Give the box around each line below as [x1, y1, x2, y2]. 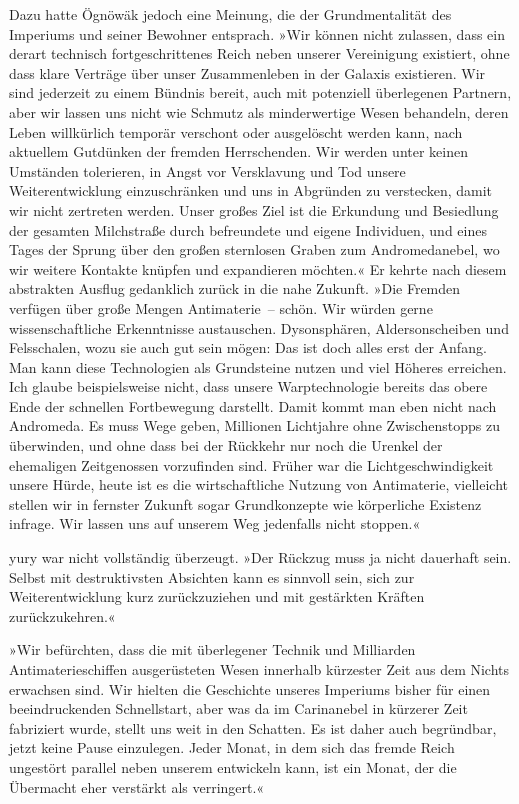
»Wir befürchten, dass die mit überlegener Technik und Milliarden [9, 639, 416, 660]
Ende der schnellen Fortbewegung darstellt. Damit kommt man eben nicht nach [9, 395, 497, 416]
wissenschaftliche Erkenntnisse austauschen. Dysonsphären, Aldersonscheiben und [9, 317, 509, 338]
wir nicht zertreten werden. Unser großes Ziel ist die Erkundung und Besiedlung [9, 199, 499, 220]
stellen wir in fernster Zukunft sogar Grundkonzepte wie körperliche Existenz [9, 493, 482, 514]
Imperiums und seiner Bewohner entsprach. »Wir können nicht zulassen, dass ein [9, 23, 505, 44]
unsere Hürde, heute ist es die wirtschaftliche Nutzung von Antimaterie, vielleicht [9, 474, 508, 495]
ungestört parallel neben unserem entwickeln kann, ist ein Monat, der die [9, 756, 457, 777]
